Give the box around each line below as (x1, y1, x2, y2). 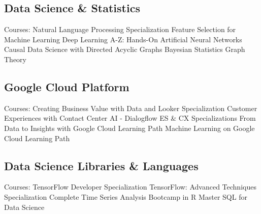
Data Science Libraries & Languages (4, 157, 199, 173)
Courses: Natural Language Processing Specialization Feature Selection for (4, 24, 236, 35)
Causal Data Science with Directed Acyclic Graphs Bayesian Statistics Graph (4, 44, 245, 55)
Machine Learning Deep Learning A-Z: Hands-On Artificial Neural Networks (4, 34, 242, 44)
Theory (4, 53, 26, 64)
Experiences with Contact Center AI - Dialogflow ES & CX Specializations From (4, 113, 256, 123)
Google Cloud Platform (4, 78, 129, 94)
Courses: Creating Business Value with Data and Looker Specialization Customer (4, 102, 257, 113)
